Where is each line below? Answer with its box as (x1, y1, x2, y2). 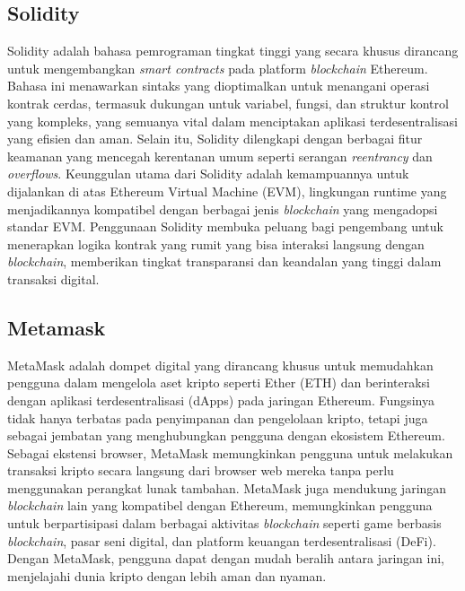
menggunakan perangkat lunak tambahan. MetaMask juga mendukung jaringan (7, 478, 447, 497)
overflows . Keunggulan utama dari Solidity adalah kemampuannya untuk (7, 164, 409, 183)
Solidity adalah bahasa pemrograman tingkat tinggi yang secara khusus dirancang (7, 41, 459, 60)
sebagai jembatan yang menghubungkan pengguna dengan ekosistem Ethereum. (7, 426, 445, 445)
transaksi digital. (7, 269, 100, 288)
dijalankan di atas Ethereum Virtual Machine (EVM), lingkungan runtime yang (7, 181, 447, 200)
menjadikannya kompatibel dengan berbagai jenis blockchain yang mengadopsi (7, 199, 438, 218)
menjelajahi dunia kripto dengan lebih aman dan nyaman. (7, 566, 327, 585)
